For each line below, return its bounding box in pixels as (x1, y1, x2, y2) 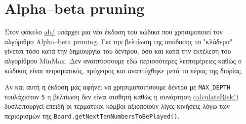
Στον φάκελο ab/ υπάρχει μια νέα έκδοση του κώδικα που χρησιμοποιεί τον (4, 27, 223, 37)
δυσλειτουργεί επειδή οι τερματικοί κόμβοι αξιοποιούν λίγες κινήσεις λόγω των (4, 101, 230, 111)
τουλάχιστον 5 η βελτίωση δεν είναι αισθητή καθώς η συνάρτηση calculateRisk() (4, 91, 239, 101)
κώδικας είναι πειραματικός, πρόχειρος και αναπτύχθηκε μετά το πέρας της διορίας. (4, 65, 243, 75)
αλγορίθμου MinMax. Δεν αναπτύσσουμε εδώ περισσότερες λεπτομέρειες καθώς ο (4, 55, 242, 65)
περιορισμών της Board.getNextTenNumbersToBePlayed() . (4, 111, 180, 121)
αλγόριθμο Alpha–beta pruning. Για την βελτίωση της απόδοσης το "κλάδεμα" (4, 36, 233, 46)
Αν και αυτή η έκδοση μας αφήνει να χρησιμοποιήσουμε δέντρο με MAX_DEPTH (4, 82, 231, 92)
